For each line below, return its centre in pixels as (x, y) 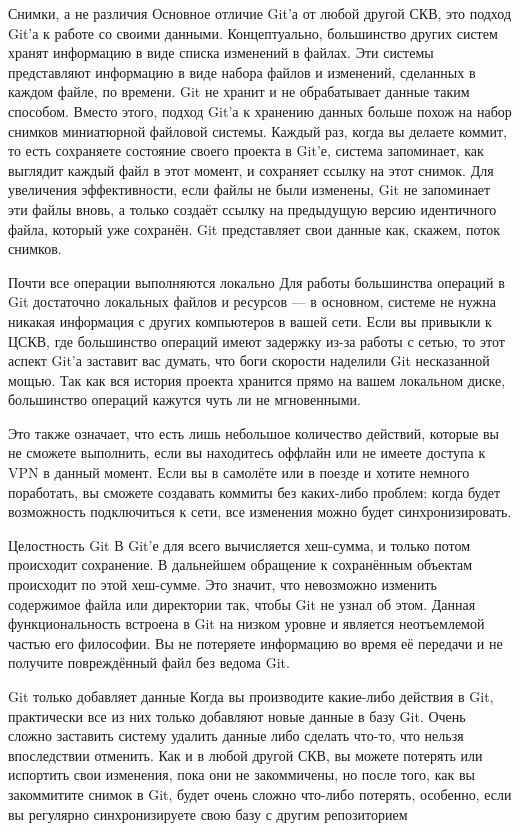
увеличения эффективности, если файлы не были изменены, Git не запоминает (249, 189)
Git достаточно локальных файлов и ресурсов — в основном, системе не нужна (252, 301)
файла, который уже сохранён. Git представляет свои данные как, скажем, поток (254, 228)
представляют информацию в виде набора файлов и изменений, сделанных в (242, 71)
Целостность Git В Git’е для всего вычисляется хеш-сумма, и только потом (239, 544)
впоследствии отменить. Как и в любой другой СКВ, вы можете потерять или (245, 754)
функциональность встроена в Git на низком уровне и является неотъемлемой (246, 623)
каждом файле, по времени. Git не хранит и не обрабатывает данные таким (239, 91)
